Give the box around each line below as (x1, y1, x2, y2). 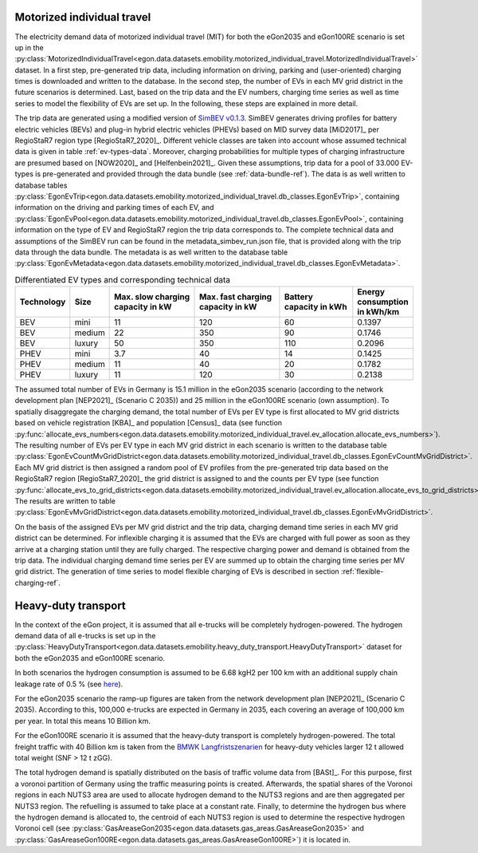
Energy (357, 286, 386, 298)
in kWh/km (357, 306, 400, 318)
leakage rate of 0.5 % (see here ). (14, 679, 123, 689)
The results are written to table (14, 496, 116, 506)
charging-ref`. (14, 578, 61, 587)
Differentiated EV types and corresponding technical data (14, 274, 231, 285)
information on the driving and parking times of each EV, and (14, 203, 214, 212)
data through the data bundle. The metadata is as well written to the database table (14, 247, 288, 257)
